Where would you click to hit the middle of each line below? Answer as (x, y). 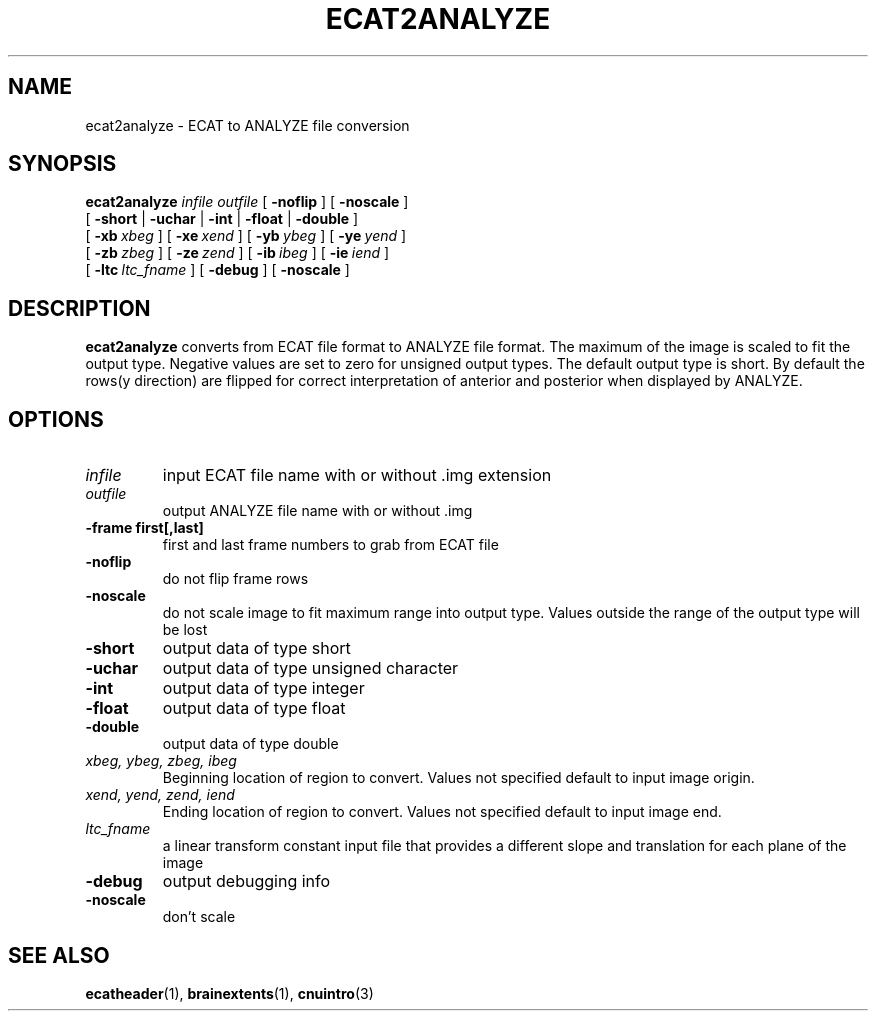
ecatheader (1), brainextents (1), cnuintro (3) (229, 993)
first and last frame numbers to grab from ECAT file (330, 545)
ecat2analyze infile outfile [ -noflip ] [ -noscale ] (247, 202)
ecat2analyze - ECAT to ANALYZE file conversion (247, 125)
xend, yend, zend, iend (160, 795)
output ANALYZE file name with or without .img (317, 511)
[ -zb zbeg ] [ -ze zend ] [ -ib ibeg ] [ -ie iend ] (237, 253)
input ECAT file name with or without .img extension (357, 475)
